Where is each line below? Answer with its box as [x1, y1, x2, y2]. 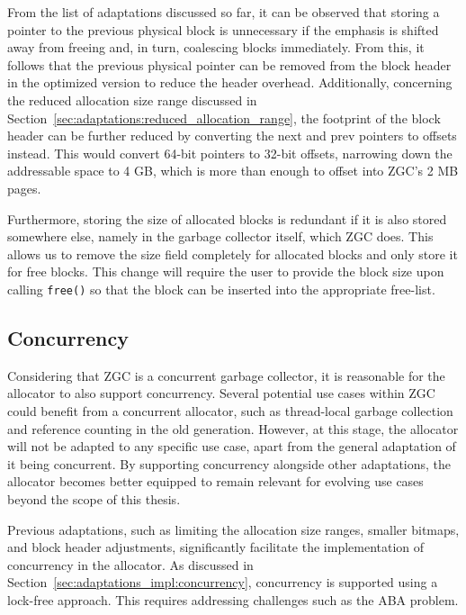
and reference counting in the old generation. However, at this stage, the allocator [7, 419, 459, 438]
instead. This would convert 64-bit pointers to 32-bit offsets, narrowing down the [7, 143, 453, 162]
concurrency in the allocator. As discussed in [7, 555, 254, 574]
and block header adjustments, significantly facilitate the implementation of [7, 538, 425, 556]
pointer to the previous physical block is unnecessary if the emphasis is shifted [7, 20, 439, 39]
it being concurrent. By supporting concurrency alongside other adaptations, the [7, 454, 452, 473]
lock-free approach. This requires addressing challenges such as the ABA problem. [7, 590, 459, 609]
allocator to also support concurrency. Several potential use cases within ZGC [7, 384, 435, 402]
